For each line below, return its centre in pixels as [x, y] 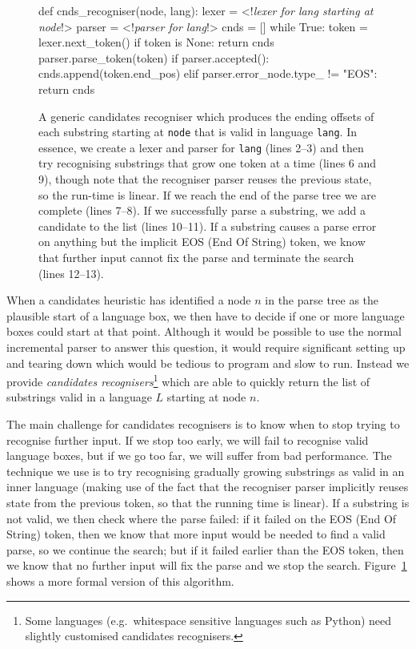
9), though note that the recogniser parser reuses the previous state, [205, 179]
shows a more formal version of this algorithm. [120, 580]
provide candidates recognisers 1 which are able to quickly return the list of [188, 380]
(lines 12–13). [71, 273]
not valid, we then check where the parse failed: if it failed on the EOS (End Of [202, 518]
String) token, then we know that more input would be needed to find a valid [196, 534]
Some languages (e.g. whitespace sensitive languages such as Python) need [208, 620]
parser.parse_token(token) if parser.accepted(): [154, 57]
